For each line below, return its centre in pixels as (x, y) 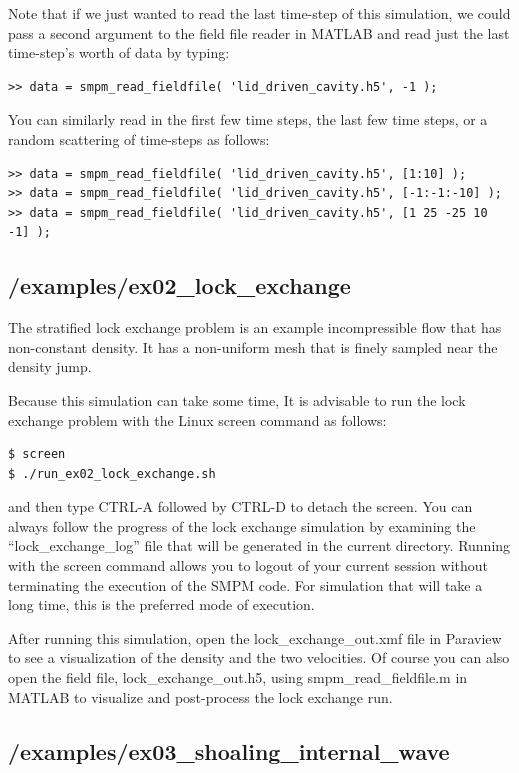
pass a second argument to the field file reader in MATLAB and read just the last (259, 32)
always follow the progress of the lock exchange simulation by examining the (242, 525)
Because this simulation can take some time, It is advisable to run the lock (237, 399)
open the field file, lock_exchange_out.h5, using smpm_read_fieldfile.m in (238, 677)
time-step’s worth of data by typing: (119, 52)
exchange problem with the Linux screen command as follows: (197, 419)
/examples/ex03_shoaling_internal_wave (229, 750)
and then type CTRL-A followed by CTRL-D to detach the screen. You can (240, 506)
